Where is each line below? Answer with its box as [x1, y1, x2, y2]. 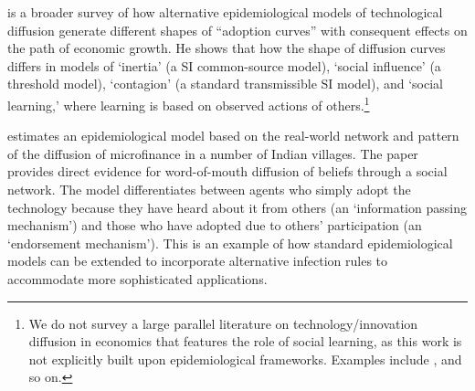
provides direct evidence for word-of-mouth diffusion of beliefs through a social [7, 162, 448, 181]
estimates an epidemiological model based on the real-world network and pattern [7, 126, 459, 145]
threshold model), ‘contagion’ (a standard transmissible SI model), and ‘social [7, 74, 444, 93]
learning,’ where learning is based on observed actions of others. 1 [7, 92, 370, 114]
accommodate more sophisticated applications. [7, 269, 268, 288]
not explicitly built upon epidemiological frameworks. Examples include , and [28, 349, 462, 368]
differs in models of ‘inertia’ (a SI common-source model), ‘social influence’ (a [7, 56, 441, 75]
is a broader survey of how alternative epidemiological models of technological [7, 3, 443, 21]
